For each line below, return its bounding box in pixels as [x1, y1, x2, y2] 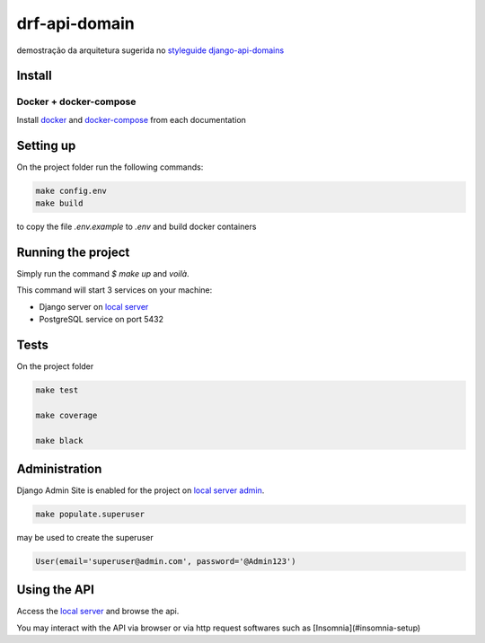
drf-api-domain [16, 13, 135, 33]
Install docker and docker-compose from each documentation [16, 114, 247, 125]
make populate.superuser [35, 508, 145, 519]
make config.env [35, 185, 108, 196]
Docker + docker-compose [16, 95, 137, 108]
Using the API [16, 582, 94, 597]
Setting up [16, 137, 76, 153]
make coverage [35, 410, 98, 420]
